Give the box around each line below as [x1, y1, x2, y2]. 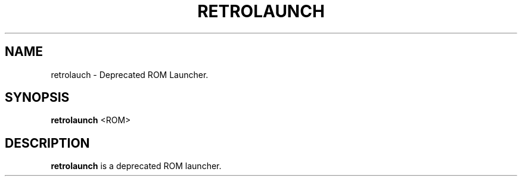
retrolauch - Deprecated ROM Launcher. [51, 69, 209, 80]
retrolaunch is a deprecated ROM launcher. [51, 161, 222, 171]
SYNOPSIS [5, 90, 70, 105]
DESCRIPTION [5, 135, 90, 151]
